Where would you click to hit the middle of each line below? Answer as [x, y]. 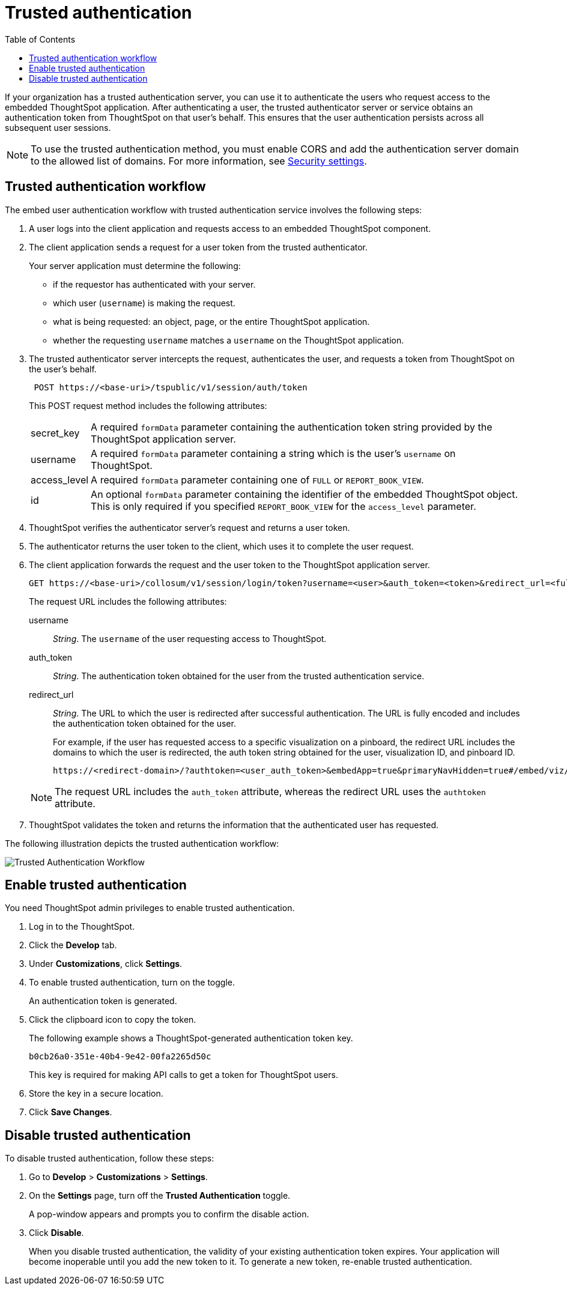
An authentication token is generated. [103, 1001]
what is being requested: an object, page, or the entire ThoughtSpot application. [211, 321]
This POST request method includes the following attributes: [148, 405]
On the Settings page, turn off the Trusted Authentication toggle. [160, 1196]
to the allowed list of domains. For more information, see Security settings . [199, 161]
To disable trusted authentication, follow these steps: [110, 1158]
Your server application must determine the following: [135, 265]
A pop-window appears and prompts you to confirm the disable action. [169, 1214]
